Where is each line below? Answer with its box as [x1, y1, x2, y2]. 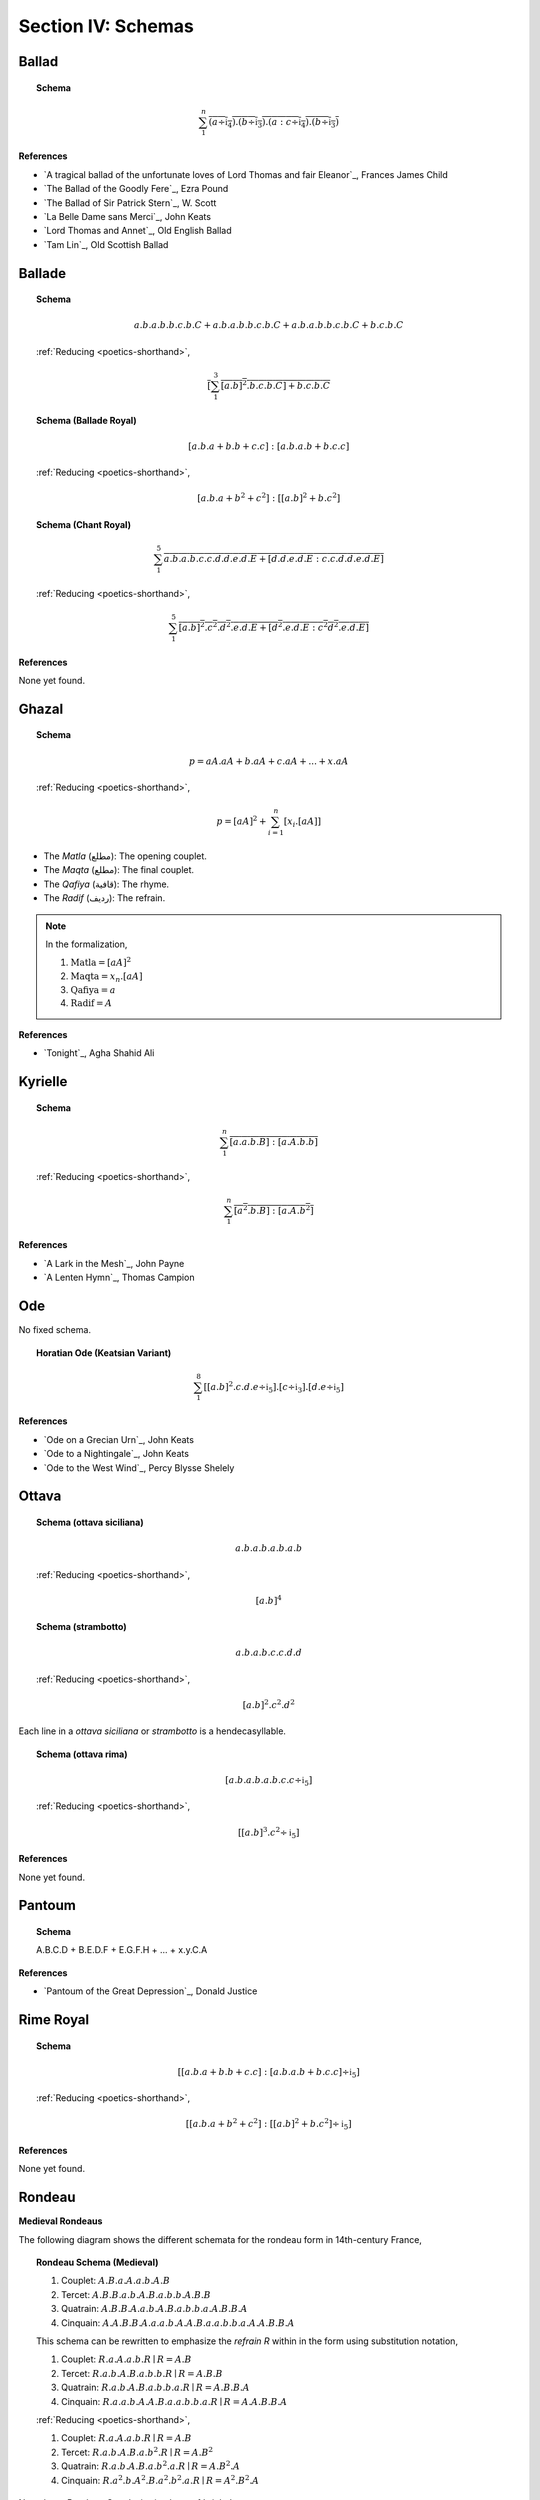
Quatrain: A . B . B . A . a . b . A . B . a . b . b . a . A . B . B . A [61, 2303, 248, 2315]
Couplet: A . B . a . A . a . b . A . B [61, 2275, 170, 2287]
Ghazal [18, 700, 64, 717]
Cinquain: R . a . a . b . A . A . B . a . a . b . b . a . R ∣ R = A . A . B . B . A [61, 2395, 288, 2407]
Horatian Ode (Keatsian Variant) [36, 1346, 172, 1359]
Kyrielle [18, 1073, 68, 1090]
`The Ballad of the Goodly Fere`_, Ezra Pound [43, 183, 229, 195]
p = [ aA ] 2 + [216, 814, 267, 827]
